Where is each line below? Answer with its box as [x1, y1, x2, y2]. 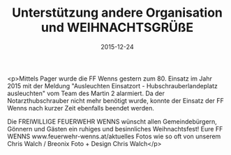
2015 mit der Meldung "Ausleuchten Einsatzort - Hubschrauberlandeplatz [7, 81, 218, 90]
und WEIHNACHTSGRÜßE [40, 19, 194, 35]
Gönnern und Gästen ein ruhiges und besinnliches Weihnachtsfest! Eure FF [7, 124, 223, 133]
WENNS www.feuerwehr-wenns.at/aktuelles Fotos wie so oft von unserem [7, 132, 221, 140]
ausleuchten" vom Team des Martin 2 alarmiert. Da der [7, 89, 165, 97]
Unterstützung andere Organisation [11, 5, 223, 21]
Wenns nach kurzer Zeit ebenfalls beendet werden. [7, 104, 155, 112]
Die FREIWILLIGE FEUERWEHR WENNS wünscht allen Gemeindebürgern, [7, 117, 218, 126]
